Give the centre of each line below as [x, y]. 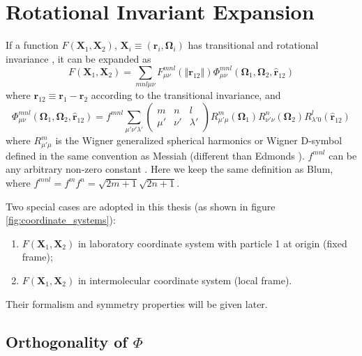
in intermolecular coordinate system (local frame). [185, 280]
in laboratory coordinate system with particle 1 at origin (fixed [212, 243]
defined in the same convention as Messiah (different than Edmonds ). [155, 155]
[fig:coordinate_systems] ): [61, 220]
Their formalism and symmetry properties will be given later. [137, 303]
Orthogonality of [67, 341]
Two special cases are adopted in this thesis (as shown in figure [141, 206]
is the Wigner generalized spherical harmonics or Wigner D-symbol [199, 140]
